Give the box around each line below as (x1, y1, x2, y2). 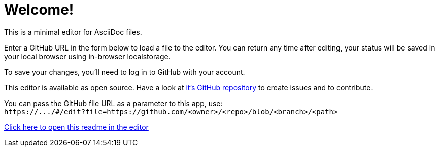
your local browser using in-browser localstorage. (4, 52, 171, 61)
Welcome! (4, 1, 74, 18)
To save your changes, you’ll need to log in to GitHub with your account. (4, 67, 245, 76)
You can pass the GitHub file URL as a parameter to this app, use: (4, 98, 223, 108)
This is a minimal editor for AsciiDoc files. (4, 27, 142, 36)
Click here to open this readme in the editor (4, 122, 149, 131)
